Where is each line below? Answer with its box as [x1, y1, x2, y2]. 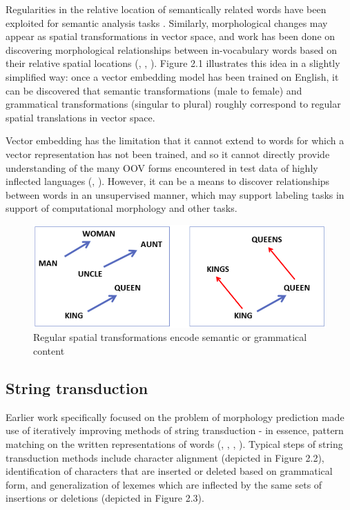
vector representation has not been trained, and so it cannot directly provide [6, 146, 330, 161]
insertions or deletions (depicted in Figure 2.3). [6, 491, 204, 505]
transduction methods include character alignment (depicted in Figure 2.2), [6, 450, 324, 464]
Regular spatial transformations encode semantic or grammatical [33, 330, 307, 344]
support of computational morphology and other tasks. [6, 201, 237, 215]
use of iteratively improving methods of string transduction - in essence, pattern [6, 423, 344, 438]
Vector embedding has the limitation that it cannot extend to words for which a [6, 133, 344, 148]
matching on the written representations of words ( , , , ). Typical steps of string [6, 436, 343, 451]
